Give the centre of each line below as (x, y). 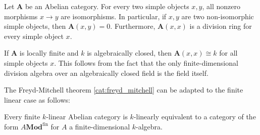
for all (228, 53)
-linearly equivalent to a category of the (195, 117)
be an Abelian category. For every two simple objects (107, 6)
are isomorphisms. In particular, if (114, 16)
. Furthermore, (133, 26)
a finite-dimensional (100, 126)
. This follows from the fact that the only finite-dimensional (146, 62)
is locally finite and (49, 53)
